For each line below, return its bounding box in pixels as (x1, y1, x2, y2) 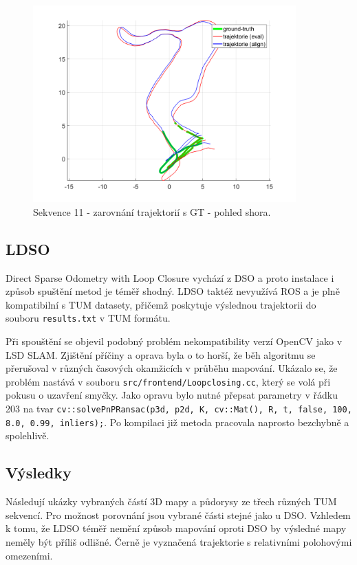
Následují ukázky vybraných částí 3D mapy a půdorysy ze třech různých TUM (6, 494, 337, 509)
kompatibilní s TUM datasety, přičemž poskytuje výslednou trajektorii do (6, 297, 316, 311)
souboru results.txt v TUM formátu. (6, 311, 171, 325)
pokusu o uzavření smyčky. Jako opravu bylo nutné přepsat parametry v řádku (6, 388, 338, 402)
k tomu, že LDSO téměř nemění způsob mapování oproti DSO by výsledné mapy (6, 521, 347, 535)
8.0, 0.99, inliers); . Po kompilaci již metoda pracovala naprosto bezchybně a (6, 414, 349, 429)
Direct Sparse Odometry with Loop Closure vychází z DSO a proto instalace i (6, 270, 334, 285)
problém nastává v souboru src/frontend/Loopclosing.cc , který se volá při (6, 374, 331, 388)
